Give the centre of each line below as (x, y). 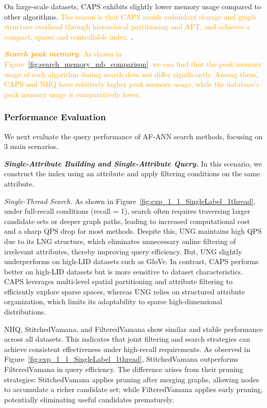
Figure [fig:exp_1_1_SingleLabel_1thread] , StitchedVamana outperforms (121, 359)
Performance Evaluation (55, 117)
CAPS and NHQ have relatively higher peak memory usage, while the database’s (132, 84)
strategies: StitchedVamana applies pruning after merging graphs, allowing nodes (132, 379)
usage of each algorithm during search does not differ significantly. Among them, (131, 74)
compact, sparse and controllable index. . (69, 36)
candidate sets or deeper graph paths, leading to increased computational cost (127, 221)
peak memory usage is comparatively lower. (73, 94)
